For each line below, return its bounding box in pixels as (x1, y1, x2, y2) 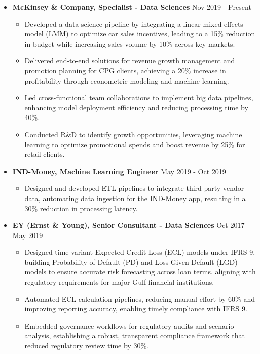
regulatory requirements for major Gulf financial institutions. (24, 277, 214, 287)
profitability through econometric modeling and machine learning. (24, 75, 229, 86)
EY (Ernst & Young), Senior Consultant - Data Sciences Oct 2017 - (12, 220, 249, 230)
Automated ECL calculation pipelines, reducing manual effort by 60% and (24, 293, 255, 304)
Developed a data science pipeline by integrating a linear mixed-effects (24, 18, 243, 29)
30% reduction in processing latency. (24, 203, 138, 213)
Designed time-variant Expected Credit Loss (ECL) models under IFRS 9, (24, 247, 255, 257)
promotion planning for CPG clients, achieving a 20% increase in (24, 65, 226, 75)
